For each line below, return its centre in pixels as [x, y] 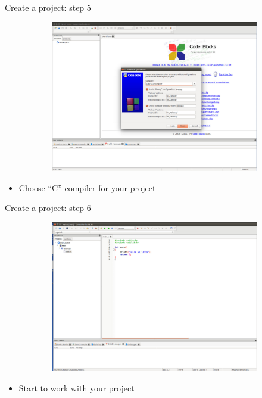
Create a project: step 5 [48, 7]
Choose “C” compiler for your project [87, 187]
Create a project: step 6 [48, 208]
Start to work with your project [77, 388]
